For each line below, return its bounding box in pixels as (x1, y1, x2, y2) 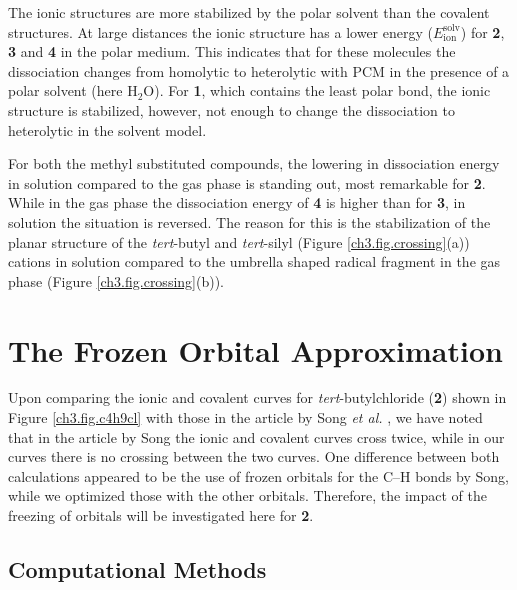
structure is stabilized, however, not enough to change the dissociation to (8, 99, 455, 120)
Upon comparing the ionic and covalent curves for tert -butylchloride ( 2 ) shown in (8, 387, 507, 408)
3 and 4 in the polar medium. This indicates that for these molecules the (8, 41, 456, 62)
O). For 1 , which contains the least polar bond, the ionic (143, 80, 491, 101)
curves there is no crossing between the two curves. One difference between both (8, 446, 500, 467)
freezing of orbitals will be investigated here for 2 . (8, 505, 314, 525)
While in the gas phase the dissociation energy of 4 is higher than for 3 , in (8, 192, 466, 213)
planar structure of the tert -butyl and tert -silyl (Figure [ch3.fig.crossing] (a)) (8, 231, 470, 252)
